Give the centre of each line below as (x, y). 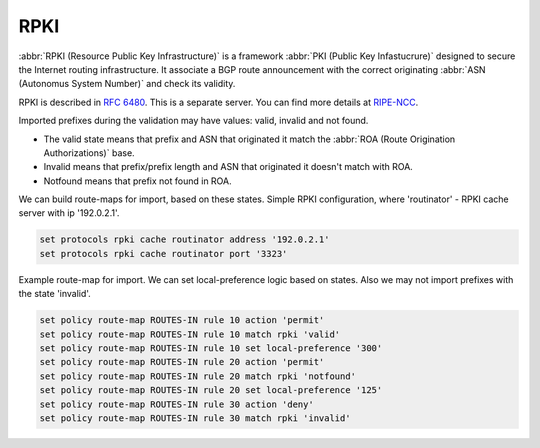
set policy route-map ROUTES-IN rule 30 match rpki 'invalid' (195, 418)
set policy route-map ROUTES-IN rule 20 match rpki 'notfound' (198, 376)
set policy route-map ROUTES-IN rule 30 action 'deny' (176, 404)
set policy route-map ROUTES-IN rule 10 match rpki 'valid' (190, 334)
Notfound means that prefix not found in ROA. (137, 181)
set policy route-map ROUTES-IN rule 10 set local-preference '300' (211, 348)
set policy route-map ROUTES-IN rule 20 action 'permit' (182, 362)
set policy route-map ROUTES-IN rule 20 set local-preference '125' (211, 390)
